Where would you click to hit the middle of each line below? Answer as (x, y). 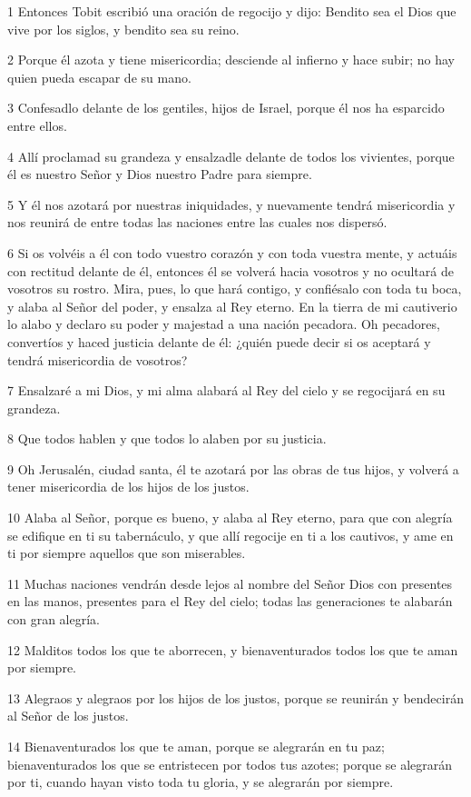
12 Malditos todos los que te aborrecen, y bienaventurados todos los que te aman (233, 649)
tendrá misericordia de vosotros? (98, 359)
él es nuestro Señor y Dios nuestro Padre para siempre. (160, 174)
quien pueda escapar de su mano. (99, 77)
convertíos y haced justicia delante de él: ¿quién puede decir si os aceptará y (219, 341)
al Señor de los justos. (68, 716)
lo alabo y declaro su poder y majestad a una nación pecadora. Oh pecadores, (224, 324)
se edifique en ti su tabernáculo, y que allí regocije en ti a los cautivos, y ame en (231, 535)
